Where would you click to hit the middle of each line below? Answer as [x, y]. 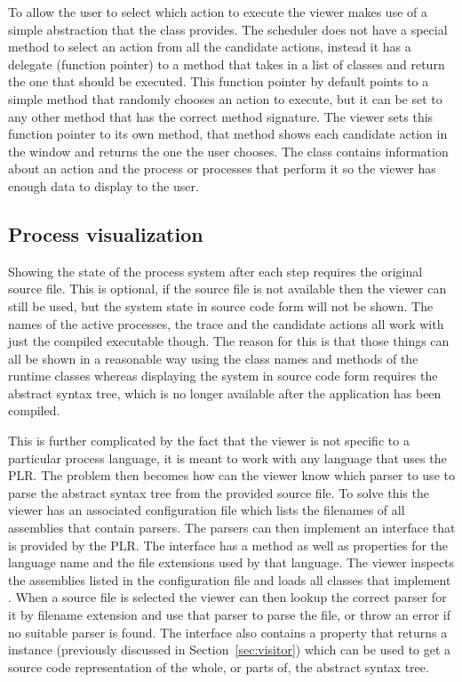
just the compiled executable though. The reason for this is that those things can [229, 341]
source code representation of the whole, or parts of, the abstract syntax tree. [219, 666]
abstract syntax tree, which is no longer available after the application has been [225, 393]
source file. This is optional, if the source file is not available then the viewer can [227, 289]
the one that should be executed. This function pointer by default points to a [219, 81]
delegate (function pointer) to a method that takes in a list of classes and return [227, 64]
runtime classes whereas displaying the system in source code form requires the [223, 376]
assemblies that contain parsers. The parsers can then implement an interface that [232, 528]
